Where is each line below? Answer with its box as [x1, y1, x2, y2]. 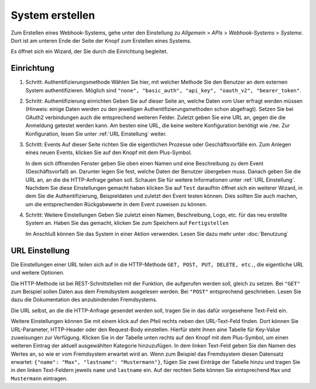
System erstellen [11, 9, 95, 22]
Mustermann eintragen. [11, 374, 68, 382]
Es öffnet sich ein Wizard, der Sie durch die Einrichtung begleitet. [11, 48, 168, 55]
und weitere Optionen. [11, 269, 64, 276]
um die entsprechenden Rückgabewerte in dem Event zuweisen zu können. [25, 200, 207, 207]
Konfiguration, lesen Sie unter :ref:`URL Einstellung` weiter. [25, 130, 167, 137]
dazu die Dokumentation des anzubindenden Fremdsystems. [11, 296, 157, 303]
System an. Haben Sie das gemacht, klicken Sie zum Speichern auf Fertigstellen [25, 220, 229, 227]
